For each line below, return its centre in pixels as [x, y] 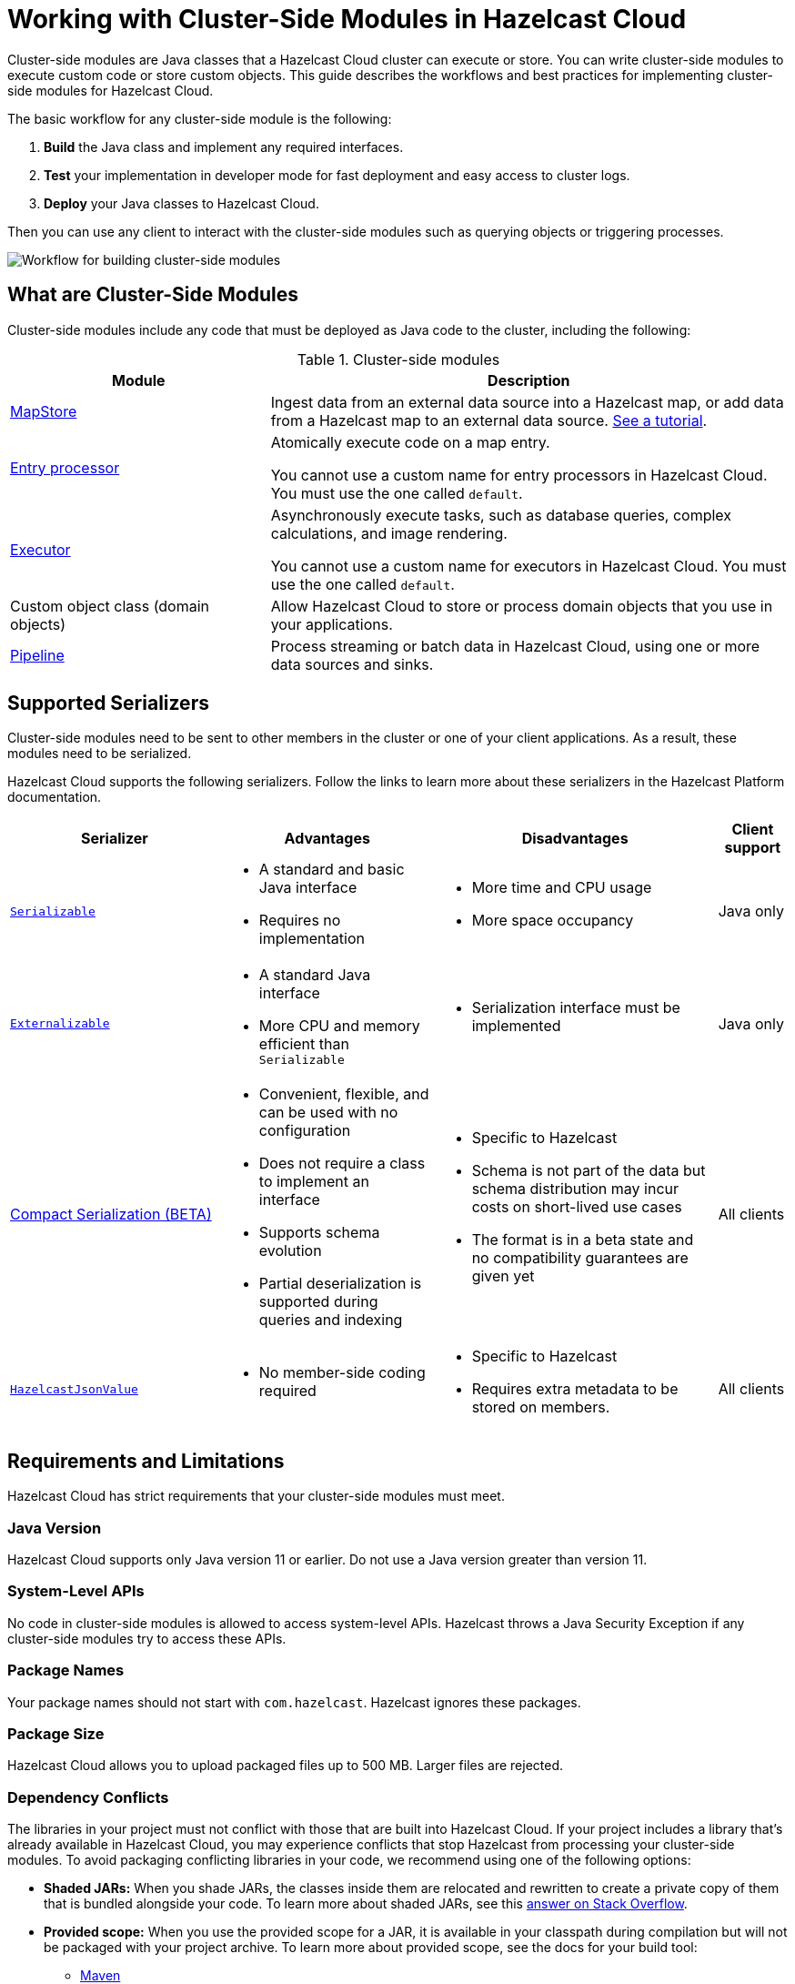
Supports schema [319, 1233]
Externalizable [60, 1024]
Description [529, 380]
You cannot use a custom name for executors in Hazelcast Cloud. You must [528, 566]
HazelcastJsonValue [74, 1389]
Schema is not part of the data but [589, 1171]
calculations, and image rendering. [389, 533]
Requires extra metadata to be [575, 1389]
